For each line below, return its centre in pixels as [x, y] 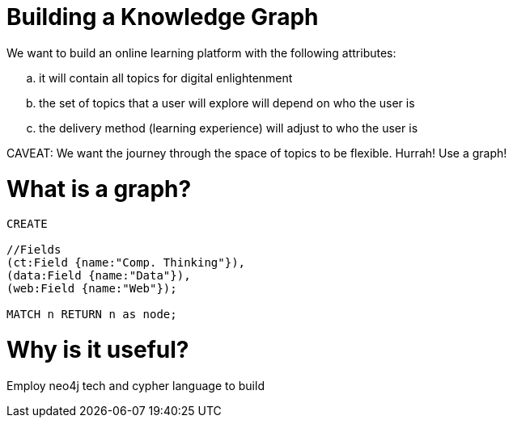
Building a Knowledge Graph [163, 17]
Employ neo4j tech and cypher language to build [136, 385]
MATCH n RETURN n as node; [92, 315]
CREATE [27, 224]
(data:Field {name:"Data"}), [99, 276]
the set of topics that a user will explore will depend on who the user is [227, 103]
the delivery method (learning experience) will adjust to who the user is [229, 128]
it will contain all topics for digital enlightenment [166, 78]
